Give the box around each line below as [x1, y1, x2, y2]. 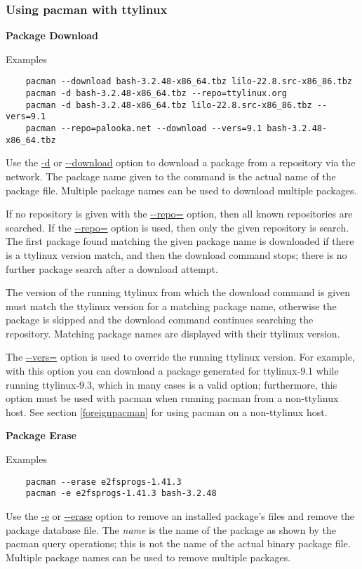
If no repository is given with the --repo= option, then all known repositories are [6, 206, 353, 221]
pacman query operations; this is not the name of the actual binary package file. [6, 536, 351, 551]
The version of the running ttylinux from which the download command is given [6, 285, 351, 300]
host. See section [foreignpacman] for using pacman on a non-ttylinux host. [6, 404, 328, 419]
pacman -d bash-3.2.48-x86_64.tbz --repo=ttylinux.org [25, 88, 287, 99]
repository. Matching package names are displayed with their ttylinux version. [6, 326, 340, 340]
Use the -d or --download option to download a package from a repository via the [6, 155, 356, 170]
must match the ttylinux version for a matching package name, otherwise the [6, 298, 337, 313]
